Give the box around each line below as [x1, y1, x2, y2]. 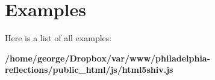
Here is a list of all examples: [5, 32, 112, 44]
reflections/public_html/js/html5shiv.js [5, 63, 173, 76]
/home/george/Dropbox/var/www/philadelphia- [5, 51, 211, 64]
